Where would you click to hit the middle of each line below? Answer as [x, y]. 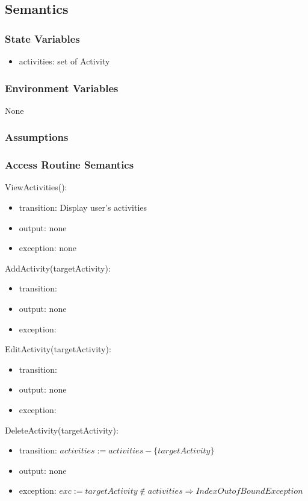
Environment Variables [62, 88]
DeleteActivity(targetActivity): [62, 430]
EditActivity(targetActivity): [58, 349]
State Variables [42, 38]
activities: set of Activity [64, 61]
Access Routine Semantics [69, 165]
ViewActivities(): [36, 187]
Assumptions [37, 137]
